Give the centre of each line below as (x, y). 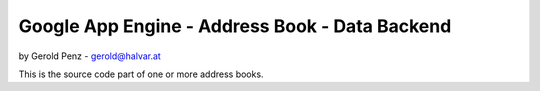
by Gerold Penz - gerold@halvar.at (90, 56)
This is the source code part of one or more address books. (141, 74)
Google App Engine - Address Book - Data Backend (235, 26)
